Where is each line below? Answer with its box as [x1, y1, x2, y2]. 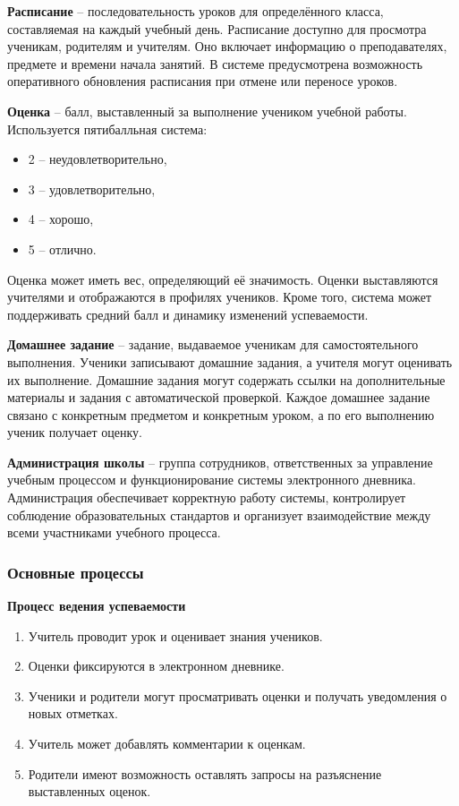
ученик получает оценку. [7, 423, 142, 442]
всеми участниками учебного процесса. [7, 523, 221, 542]
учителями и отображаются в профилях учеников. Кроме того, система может [7, 287, 432, 306]
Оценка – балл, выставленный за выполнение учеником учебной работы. [7, 101, 407, 120]
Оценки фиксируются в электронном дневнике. [28, 656, 285, 675]
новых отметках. [28, 704, 118, 723]
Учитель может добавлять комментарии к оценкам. [28, 734, 306, 753]
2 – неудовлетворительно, [28, 150, 167, 168]
